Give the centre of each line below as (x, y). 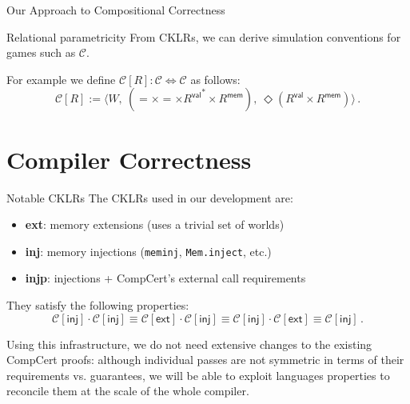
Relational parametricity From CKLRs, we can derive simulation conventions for (204, 36)
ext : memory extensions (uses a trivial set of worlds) (155, 224)
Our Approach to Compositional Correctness (116, 10)
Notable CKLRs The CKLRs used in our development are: (150, 197)
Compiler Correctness (129, 159)
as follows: (215, 79)
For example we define (61, 79)
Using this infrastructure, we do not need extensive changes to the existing (189, 344)
